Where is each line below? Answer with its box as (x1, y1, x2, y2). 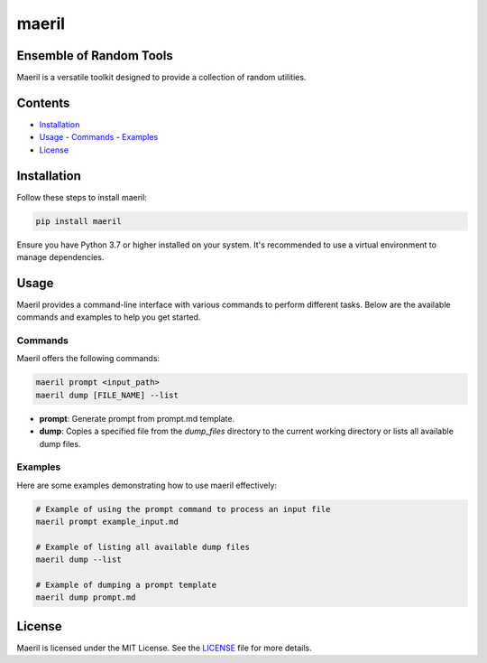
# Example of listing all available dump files (35, 542, 250, 552)
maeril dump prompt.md (35, 593, 136, 602)
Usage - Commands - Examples (39, 132, 159, 143)
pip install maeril (35, 216, 122, 226)
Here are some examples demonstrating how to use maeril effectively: (16, 480, 278, 490)
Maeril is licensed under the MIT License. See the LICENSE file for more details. (16, 642, 312, 653)
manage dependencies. (16, 252, 105, 263)
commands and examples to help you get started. (16, 312, 201, 322)
